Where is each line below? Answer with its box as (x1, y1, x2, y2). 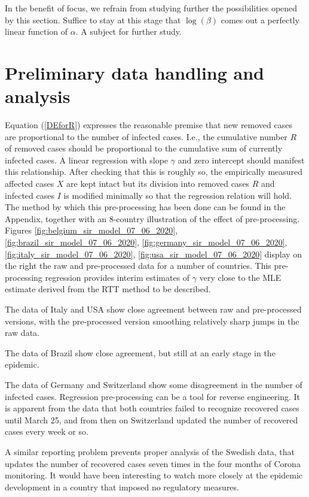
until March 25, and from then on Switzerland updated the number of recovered (5, 413, 298, 426)
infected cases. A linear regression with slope (5, 153, 169, 166)
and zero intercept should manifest (178, 153, 305, 166)
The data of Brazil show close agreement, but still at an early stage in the (5, 346, 276, 359)
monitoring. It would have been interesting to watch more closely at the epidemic (5, 469, 303, 481)
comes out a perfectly (221, 13, 299, 26)
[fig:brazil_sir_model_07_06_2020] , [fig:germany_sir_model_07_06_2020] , (5, 236, 287, 249)
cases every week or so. (5, 425, 88, 438)
